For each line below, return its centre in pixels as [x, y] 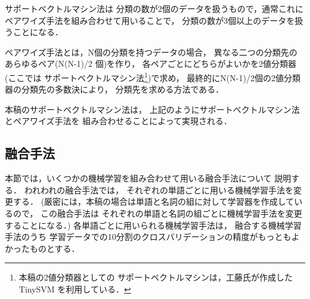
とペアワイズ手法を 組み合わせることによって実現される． [119, 121]
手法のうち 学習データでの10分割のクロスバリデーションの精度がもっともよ [152, 237]
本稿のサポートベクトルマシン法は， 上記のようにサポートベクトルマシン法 [152, 109]
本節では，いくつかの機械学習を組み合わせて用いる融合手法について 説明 [148, 178]
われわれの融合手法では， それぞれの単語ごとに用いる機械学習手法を [159, 189]
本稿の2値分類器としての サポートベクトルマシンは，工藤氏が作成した [156, 277]
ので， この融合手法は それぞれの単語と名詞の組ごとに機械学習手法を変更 [157, 213]
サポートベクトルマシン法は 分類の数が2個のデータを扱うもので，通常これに [154, 8]
